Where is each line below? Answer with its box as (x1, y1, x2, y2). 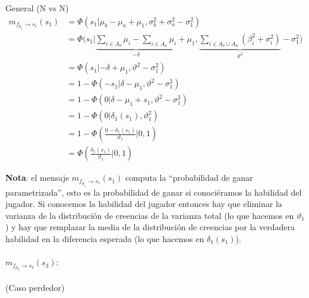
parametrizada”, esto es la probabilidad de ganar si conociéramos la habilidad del (5, 186, 302, 198)
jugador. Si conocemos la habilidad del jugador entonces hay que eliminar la (5, 197, 282, 210)
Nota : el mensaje (5, 171, 70, 184)
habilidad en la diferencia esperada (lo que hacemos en (5, 232, 204, 244)
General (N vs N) (5, 2, 69, 14)
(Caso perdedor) (5, 281, 65, 293)
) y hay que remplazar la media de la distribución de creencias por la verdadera (5, 221, 295, 233)
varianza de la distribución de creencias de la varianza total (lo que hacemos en (5, 209, 294, 221)
